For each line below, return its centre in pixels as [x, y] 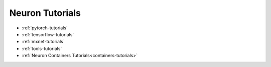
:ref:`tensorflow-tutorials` [48, 34]
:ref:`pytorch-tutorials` [45, 28]
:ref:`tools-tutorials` [42, 48]
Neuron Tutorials [45, 13]
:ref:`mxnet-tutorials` [43, 42]
